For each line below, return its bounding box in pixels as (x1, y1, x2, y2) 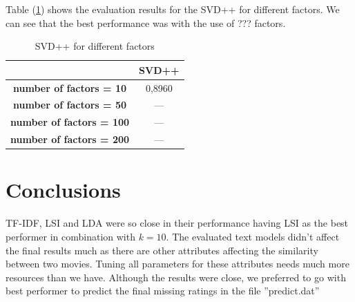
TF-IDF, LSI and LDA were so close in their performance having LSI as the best (6, 216, 349, 230)
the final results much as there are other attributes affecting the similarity (6, 243, 318, 257)
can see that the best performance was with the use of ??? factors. (6, 15, 286, 30)
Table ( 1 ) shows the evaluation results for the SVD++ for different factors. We (6, 2, 340, 16)
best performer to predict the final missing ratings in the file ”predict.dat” (6, 283, 320, 298)
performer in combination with (6, 229, 135, 243)
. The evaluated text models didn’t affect (166, 229, 340, 243)
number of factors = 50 (13, 97, 127, 112)
